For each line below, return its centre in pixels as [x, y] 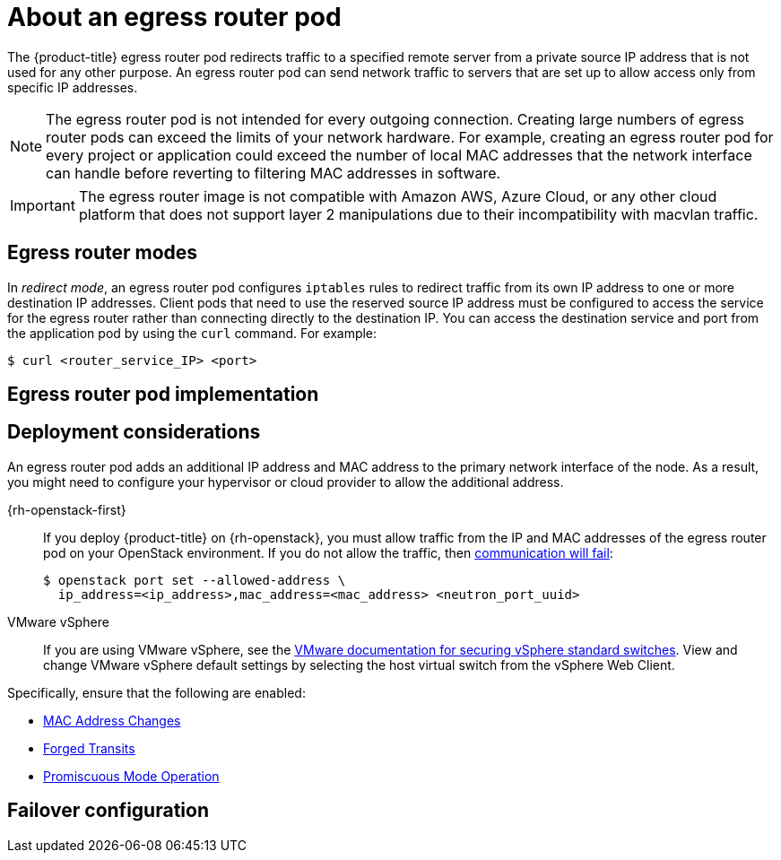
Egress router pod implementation [163, 395]
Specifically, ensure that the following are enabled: [156, 692]
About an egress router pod [174, 17]
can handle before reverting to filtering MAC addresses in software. [273, 173]
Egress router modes [103, 253]
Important [43, 205]
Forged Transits [89, 748]
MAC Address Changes [112, 720]
